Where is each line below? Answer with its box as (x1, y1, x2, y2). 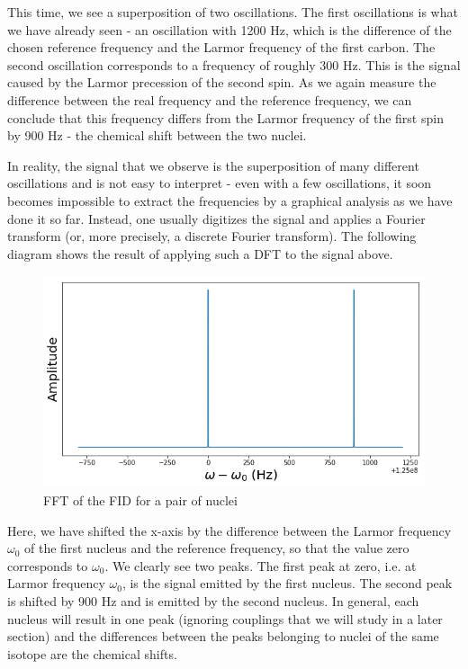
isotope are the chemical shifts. (7, 644, 177, 663)
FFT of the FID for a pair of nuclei (43, 491, 238, 509)
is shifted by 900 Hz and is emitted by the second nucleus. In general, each (7, 591, 419, 610)
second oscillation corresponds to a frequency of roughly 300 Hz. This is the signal (7, 55, 461, 74)
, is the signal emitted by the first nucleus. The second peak (121, 574, 453, 593)
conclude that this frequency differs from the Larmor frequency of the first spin (7, 108, 444, 127)
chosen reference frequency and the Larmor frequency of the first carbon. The (7, 38, 436, 57)
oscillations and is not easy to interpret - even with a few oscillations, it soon (7, 174, 432, 192)
